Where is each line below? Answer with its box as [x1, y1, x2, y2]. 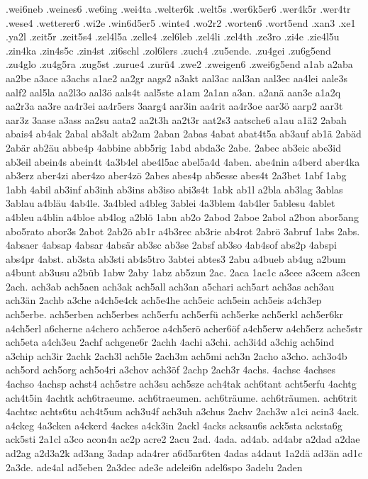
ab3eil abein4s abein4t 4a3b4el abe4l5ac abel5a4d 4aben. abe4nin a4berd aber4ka [6, 154, 360, 169]
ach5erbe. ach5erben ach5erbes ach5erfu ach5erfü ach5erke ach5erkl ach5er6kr [6, 307, 344, 322]
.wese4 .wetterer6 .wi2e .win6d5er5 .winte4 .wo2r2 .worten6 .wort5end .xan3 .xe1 [6, 15, 356, 30]
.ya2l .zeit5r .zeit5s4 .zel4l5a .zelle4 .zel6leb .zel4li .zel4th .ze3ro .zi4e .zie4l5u [6, 29, 340, 44]
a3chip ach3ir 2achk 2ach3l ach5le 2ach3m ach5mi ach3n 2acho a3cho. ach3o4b [6, 348, 347, 363]
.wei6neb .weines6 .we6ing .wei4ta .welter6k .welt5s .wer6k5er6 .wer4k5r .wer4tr [6, 1, 351, 16]
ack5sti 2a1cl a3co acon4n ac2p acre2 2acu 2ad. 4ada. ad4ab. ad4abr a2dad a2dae [6, 432, 360, 446]
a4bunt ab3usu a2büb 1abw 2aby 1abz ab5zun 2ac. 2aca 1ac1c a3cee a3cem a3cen [6, 265, 361, 280]
